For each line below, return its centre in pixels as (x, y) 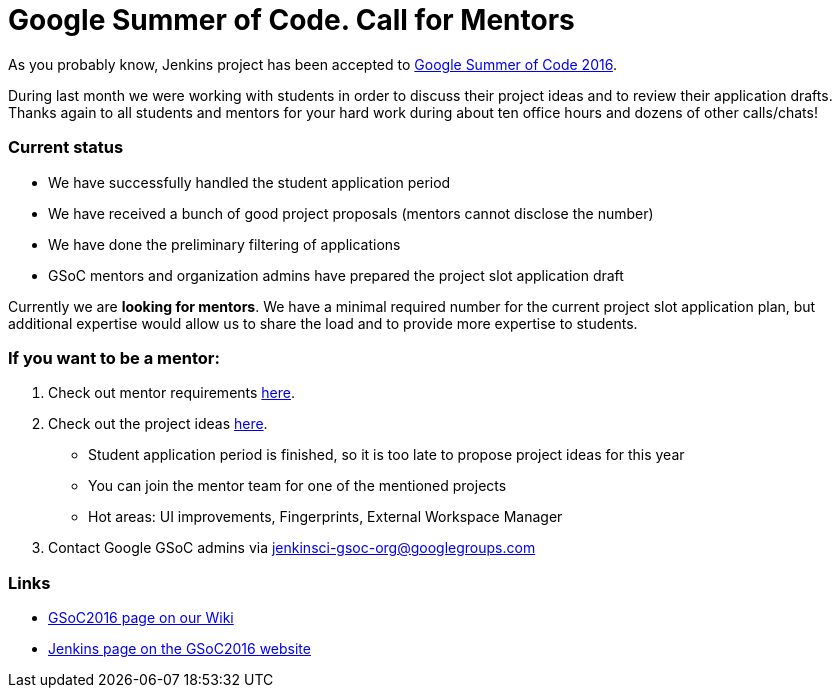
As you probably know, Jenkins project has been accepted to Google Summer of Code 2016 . (312, 64)
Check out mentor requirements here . (172, 393)
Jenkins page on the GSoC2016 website (179, 648)
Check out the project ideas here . (158, 424)
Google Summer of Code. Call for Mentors (291, 20)
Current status (66, 147)
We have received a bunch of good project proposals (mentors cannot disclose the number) (351, 213)
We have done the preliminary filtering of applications (224, 244)
